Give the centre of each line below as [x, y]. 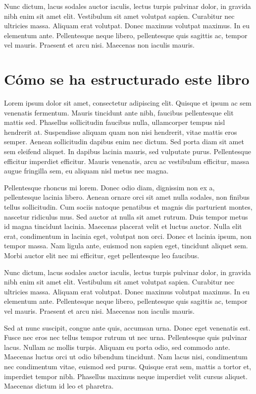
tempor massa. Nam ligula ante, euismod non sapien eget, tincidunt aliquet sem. [126, 246]
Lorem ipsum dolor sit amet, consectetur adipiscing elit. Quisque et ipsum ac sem [128, 103]
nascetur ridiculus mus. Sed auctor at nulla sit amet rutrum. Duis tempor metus [126, 216]
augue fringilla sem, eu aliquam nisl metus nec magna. [86, 171]
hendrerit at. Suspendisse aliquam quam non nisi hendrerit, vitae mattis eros [121, 132]
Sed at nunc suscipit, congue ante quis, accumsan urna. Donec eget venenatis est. [127, 327]
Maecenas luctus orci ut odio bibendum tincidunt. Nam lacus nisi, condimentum [126, 357]
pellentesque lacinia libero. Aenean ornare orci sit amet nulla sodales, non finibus [127, 197]
